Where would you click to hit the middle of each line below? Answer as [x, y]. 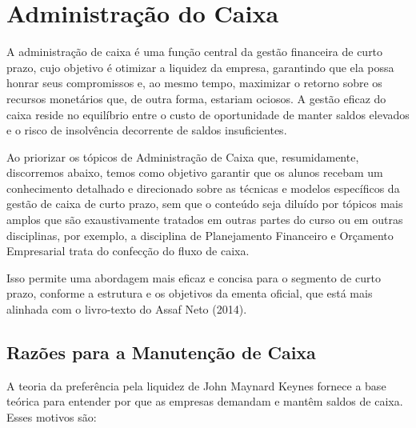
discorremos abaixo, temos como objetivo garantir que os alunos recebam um [195, 172]
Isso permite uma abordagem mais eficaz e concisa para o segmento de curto [194, 277]
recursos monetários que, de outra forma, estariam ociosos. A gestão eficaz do [196, 98]
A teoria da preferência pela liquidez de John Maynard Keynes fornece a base [196, 385]
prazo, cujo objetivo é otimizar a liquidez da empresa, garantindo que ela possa [200, 67]
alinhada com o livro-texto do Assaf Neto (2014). [127, 309]
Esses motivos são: [52, 417]
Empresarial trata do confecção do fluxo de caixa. [128, 251]
